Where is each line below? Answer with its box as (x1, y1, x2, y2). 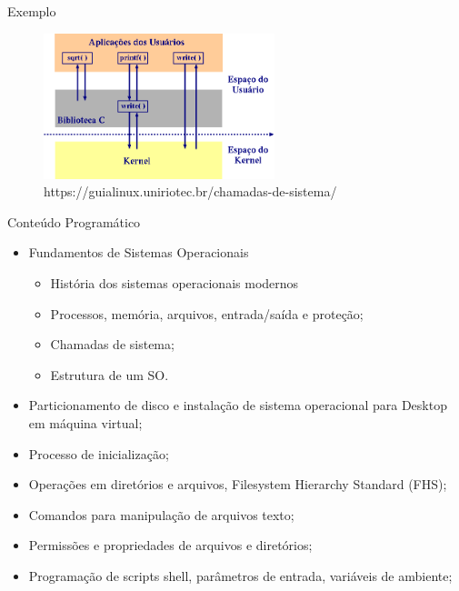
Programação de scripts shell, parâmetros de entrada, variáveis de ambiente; (28, 566, 453, 585)
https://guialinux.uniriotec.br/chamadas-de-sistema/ (44, 182, 337, 201)
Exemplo (7, 2, 56, 20)
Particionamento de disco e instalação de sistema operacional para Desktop (28, 396, 447, 415)
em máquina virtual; (28, 414, 143, 432)
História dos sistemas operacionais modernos (50, 274, 299, 293)
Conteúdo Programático (7, 212, 141, 231)
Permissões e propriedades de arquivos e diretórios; (28, 536, 313, 555)
